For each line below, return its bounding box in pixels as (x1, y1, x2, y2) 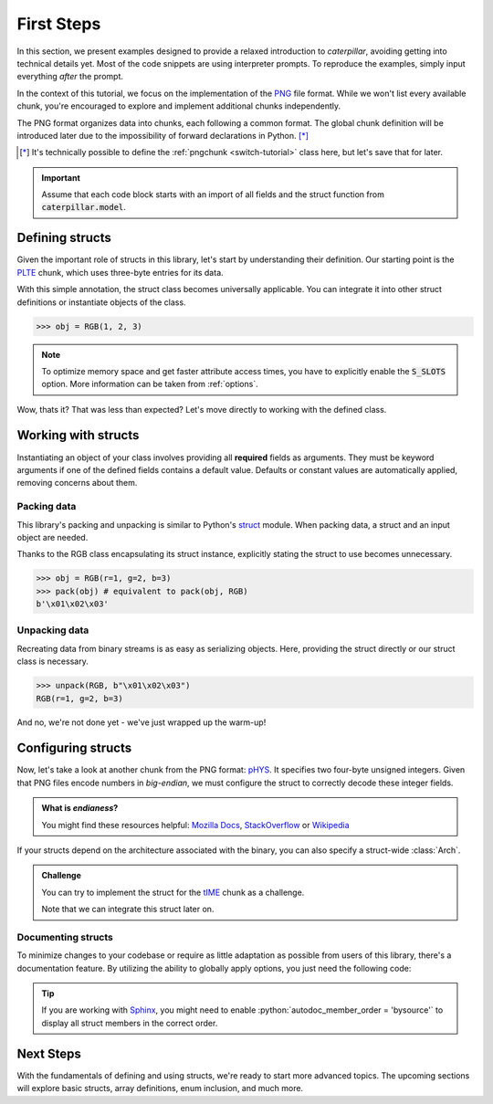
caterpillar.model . (41, 202, 127, 213)
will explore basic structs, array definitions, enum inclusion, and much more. (16, 1083, 304, 1094)
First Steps (16, 14, 101, 34)
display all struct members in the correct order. (41, 1017, 218, 1028)
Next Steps (16, 1046, 81, 1061)
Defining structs (16, 230, 111, 246)
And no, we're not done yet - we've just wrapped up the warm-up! (16, 717, 267, 728)
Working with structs (16, 427, 140, 443)
